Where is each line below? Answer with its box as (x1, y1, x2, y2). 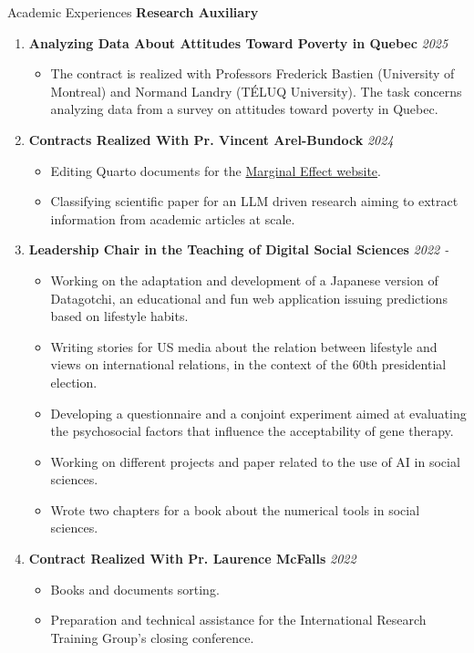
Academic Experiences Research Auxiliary (7, 3, 259, 21)
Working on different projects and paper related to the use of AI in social (50, 451, 460, 471)
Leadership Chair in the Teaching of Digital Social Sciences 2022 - (28, 240, 449, 259)
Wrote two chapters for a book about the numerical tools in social (50, 500, 420, 519)
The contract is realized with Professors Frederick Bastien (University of (50, 64, 455, 83)
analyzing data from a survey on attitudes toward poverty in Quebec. (50, 99, 438, 119)
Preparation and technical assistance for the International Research (50, 610, 427, 629)
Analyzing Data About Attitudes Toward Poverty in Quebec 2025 (28, 33, 448, 52)
